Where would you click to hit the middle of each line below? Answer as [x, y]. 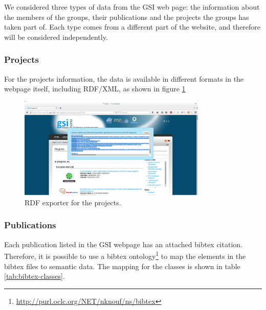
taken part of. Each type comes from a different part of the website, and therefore [132, 27]
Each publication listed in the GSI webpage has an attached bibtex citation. [123, 244]
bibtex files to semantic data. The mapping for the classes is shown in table [122, 266]
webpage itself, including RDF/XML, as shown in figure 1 [95, 89]
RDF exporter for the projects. [73, 202]
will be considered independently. [56, 37]
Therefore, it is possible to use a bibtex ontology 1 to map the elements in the [125, 255]
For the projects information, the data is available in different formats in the [124, 78]
